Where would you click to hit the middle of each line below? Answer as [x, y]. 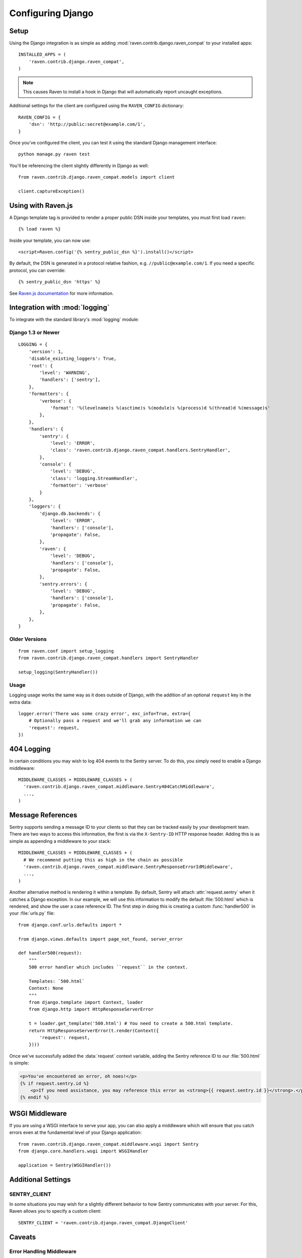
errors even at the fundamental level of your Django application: [75, 1133]
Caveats [23, 1237]
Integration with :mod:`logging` [60, 308]
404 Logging [30, 749]
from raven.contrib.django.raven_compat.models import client [97, 177]
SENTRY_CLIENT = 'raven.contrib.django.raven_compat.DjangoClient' [103, 1223]
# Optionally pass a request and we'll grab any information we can [115, 721]
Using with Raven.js [41, 206]
